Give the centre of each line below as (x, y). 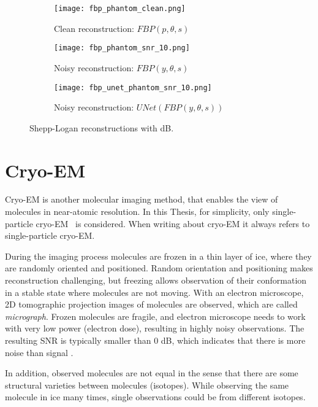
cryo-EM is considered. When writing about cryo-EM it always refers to (173, 223)
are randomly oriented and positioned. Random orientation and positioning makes (159, 268)
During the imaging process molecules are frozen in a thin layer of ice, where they (158, 256)
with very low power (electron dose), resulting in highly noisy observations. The (155, 328)
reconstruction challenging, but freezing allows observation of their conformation (156, 280)
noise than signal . (39, 352)
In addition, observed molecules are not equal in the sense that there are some (152, 373)
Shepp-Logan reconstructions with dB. (102, 127)
